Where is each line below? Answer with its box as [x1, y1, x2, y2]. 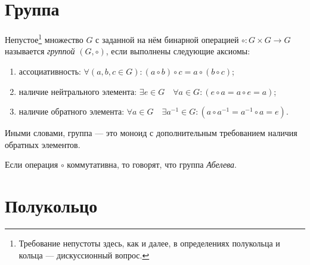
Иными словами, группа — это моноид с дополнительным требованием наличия [5, 127, 297, 139]
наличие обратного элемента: [18, 105, 125, 118]
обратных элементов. [5, 138, 80, 150]
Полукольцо [5, 193, 98, 218]
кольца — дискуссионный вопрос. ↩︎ [18, 248, 150, 261]
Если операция [5, 158, 58, 171]
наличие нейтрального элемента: [18, 85, 137, 97]
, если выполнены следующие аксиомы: [106, 45, 250, 57]
